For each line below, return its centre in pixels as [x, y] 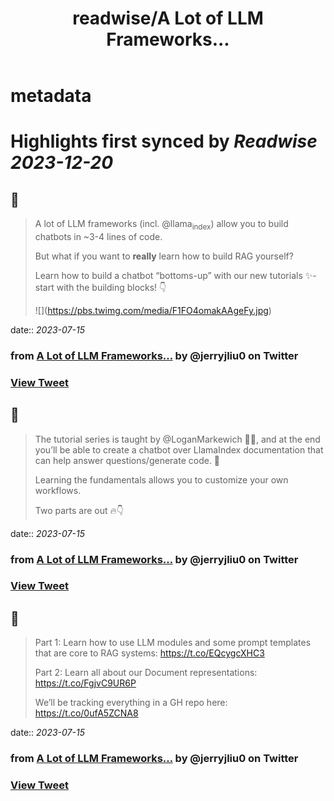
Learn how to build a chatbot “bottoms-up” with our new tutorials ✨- [175, 275]
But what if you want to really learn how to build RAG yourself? [164, 256]
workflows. [58, 490]
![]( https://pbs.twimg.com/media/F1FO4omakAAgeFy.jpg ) [153, 310]
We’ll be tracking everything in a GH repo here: [131, 703]
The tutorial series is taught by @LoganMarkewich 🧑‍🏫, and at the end [177, 439]
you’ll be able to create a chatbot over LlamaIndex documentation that [179, 449]
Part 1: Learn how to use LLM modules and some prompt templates [173, 643]
